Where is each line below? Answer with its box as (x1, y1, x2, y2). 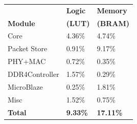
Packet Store (8, 43, 48, 54)
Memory (97, 5, 127, 15)
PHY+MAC (8, 56, 46, 67)
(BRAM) (97, 17, 129, 28)
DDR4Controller (8, 68, 59, 79)
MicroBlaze (8, 81, 43, 92)
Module (8, 17, 35, 28)
